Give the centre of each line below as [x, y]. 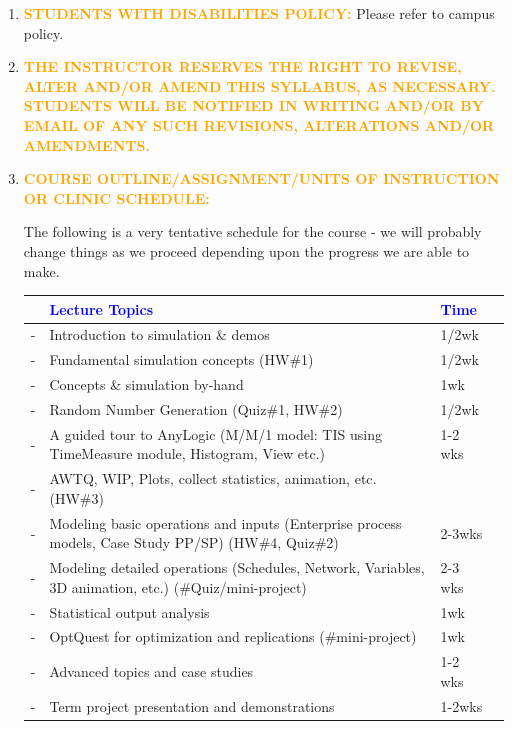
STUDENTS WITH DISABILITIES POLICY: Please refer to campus [259, 13]
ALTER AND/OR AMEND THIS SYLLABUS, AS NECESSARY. [259, 85]
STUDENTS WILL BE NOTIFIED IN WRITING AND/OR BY [253, 105]
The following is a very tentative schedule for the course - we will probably [252, 231]
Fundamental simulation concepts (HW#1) [181, 359]
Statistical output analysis [129, 611]
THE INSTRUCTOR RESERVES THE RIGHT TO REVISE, [242, 66]
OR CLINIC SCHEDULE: [116, 197]
